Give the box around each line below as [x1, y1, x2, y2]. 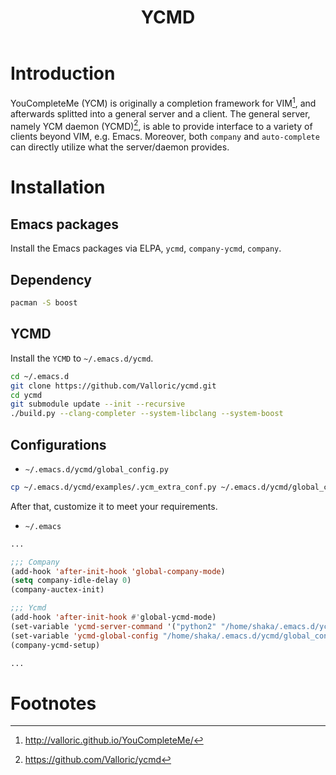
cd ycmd [10, 390, 43, 400]
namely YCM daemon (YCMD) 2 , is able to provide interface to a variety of [10, 118, 313, 132]
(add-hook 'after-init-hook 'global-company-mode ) [10, 566, 226, 576]
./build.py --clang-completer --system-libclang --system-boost [10, 409, 284, 419]
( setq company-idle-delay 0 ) [10, 576, 132, 586]
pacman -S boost [10, 298, 78, 308]
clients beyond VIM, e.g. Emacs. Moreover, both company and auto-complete [10, 131, 320, 143]
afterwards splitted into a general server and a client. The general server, [10, 107, 311, 120]
